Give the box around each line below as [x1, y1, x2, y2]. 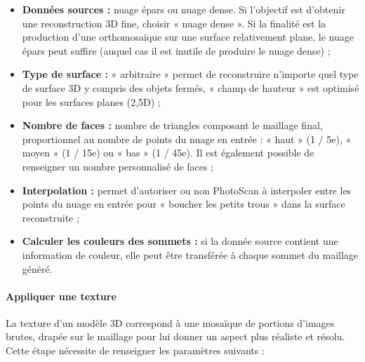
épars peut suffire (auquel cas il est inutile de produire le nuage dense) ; [22, 43, 331, 58]
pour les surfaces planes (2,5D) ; [22, 94, 161, 109]
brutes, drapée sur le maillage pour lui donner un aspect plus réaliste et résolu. [6, 329, 345, 344]
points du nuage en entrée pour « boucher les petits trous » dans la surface [22, 196, 345, 211]
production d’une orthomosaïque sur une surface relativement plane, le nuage [22, 29, 354, 44]
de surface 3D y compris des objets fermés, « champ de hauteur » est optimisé [22, 80, 359, 95]
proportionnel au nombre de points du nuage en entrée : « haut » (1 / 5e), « [22, 131, 352, 146]
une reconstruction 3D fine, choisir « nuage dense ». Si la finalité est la [22, 15, 326, 30]
